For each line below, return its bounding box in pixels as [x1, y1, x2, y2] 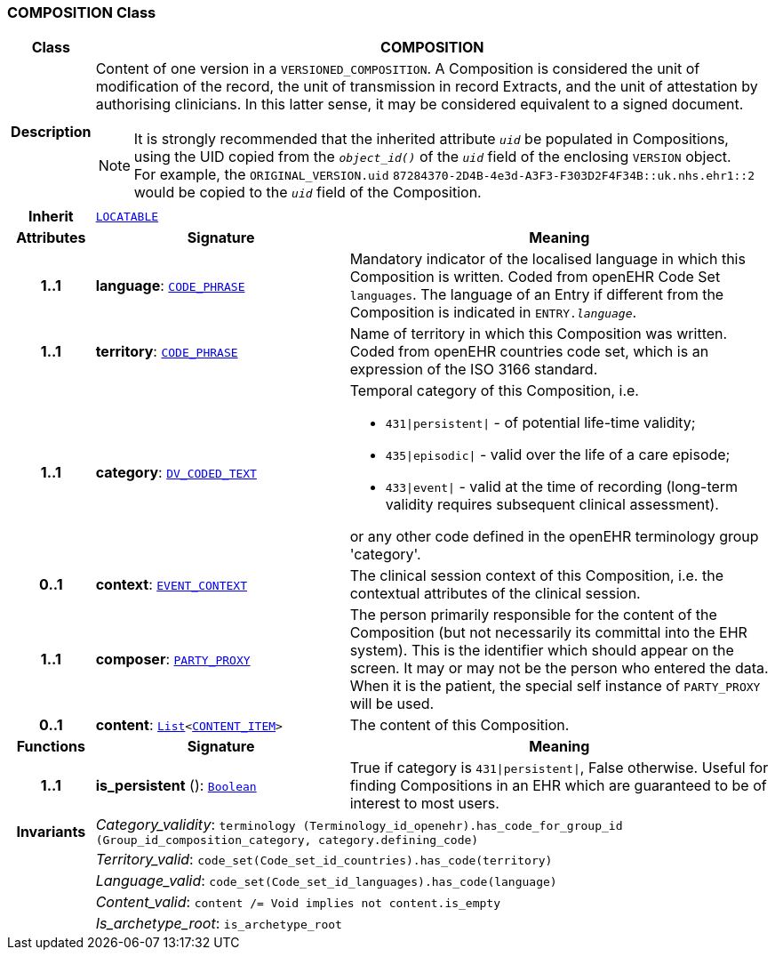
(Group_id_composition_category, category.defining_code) [95, 833, 479, 848]
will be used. [349, 695, 435, 713]
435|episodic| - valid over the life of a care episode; [385, 446, 731, 464]
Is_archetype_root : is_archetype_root [95, 914, 342, 933]
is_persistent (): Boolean [95, 776, 257, 795]
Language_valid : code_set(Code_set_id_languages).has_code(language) [95, 872, 557, 890]
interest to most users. [349, 794, 499, 813]
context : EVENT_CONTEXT [95, 575, 247, 594]
